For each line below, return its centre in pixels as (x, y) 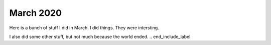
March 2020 (36, 13)
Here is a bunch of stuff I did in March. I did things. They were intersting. (84, 28)
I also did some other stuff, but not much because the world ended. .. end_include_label (100, 37)
